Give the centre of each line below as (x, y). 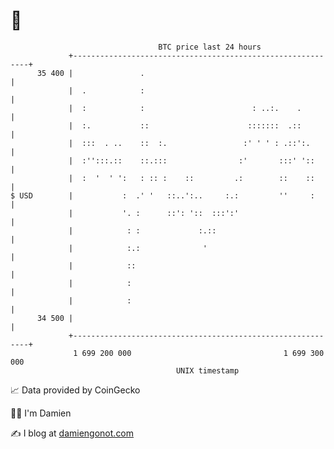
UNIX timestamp (207, 370)
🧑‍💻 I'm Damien (41, 413)
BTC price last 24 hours (210, 47)
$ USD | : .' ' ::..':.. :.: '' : (162, 195)
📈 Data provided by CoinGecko (75, 390)
